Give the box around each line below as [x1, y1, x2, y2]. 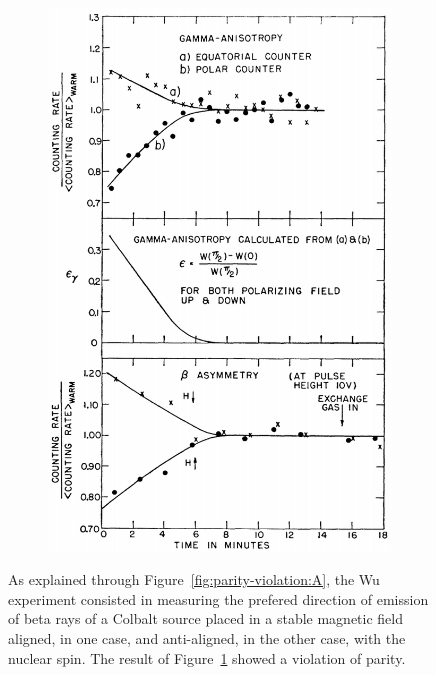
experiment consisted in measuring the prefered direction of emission [8, 588, 429, 609]
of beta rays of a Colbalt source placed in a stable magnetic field [8, 608, 404, 629]
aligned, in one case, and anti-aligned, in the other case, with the [8, 627, 406, 648]
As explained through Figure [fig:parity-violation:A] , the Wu [8, 569, 380, 590]
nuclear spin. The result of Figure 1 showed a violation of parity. [8, 647, 406, 668]
